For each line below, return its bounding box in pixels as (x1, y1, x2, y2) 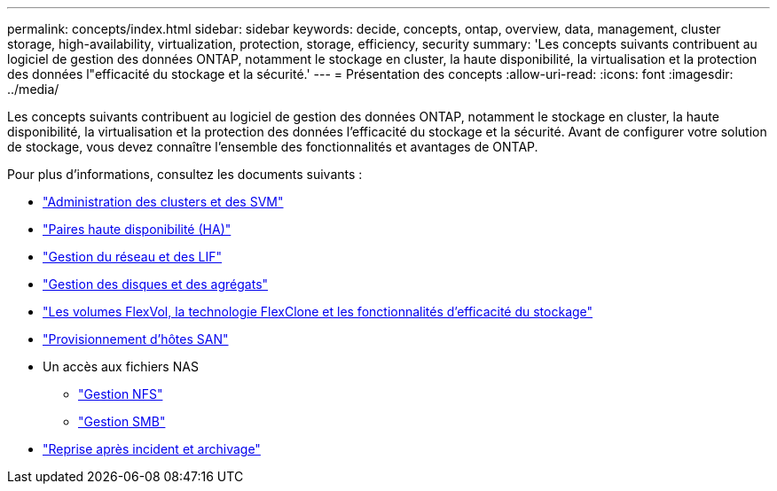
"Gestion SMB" (78, 414, 166, 429)
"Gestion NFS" (78, 386, 163, 401)
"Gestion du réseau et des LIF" (43, 249, 223, 264)
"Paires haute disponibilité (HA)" (43, 222, 232, 237)
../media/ (7, 82, 59, 97)
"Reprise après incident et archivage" (43, 441, 261, 456)
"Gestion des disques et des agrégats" (43, 277, 269, 292)
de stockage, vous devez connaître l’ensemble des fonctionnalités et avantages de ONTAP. (7, 139, 538, 154)
